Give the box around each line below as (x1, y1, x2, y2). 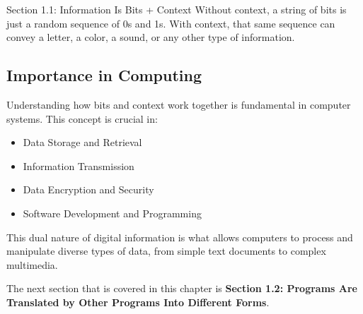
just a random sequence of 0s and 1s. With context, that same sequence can (6, 16, 335, 30)
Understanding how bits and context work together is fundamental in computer (6, 97, 351, 111)
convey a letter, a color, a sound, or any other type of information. (6, 30, 295, 44)
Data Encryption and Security (23, 182, 154, 197)
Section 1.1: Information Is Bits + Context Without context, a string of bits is (6, 2, 347, 16)
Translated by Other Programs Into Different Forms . (6, 294, 270, 309)
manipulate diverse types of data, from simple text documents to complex (6, 243, 326, 258)
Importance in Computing (6, 64, 202, 86)
